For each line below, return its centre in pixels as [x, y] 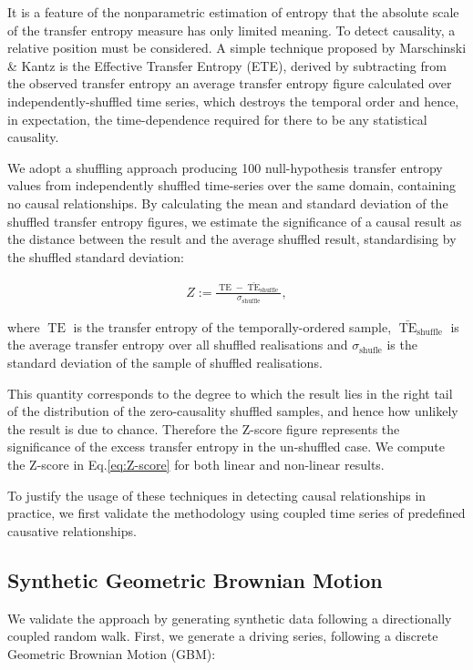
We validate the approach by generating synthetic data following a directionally [230, 618]
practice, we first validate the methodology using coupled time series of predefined [236, 513]
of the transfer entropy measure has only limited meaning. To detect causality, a [231, 30]
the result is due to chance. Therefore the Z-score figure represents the [204, 428]
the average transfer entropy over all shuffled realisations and [178, 345]
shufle [370, 350]
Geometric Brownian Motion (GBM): [112, 653]
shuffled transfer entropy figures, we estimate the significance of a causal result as [235, 221]
